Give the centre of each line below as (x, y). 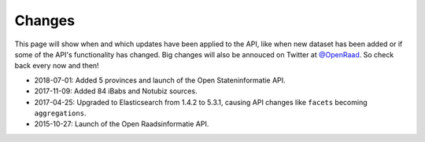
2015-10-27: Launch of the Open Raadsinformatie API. (122, 124)
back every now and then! (57, 66)
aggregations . (60, 113)
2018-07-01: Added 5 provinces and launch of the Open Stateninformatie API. (160, 80)
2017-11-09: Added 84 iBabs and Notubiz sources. (116, 91)
